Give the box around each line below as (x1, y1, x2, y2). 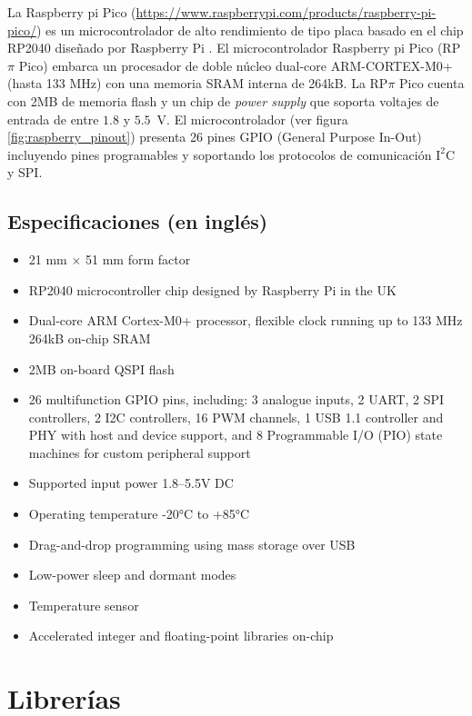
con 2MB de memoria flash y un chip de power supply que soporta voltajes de (7, 91, 439, 110)
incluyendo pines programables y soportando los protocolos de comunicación (7, 144, 432, 164)
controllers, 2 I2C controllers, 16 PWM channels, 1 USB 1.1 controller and (28, 407, 444, 426)
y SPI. (7, 163, 43, 182)
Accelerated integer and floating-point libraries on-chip (28, 626, 334, 645)
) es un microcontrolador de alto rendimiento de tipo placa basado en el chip (35, 20, 464, 39)
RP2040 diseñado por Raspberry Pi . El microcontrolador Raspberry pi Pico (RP (7, 38, 461, 57)
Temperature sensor (28, 595, 139, 614)
